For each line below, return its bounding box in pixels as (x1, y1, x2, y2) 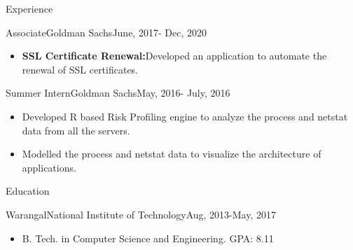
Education (6, 183, 50, 198)
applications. (22, 160, 76, 174)
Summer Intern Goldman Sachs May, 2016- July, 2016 (6, 85, 230, 100)
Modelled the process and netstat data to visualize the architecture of (22, 146, 321, 161)
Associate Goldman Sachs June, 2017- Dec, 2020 (6, 25, 207, 39)
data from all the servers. (22, 123, 130, 137)
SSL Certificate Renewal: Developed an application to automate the (22, 48, 327, 63)
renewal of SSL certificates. (22, 62, 139, 76)
